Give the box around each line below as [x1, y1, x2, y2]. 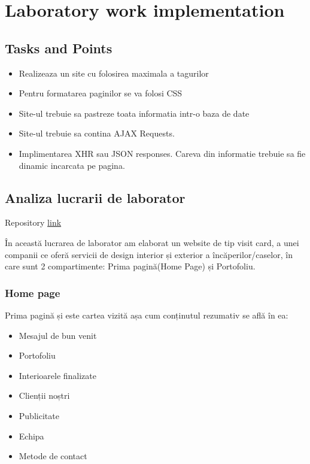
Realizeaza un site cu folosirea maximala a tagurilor [19, 66, 209, 79]
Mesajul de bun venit [19, 329, 97, 341]
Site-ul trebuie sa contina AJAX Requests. [19, 127, 175, 139]
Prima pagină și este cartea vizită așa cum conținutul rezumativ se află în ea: [5, 308, 288, 321]
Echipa [19, 429, 44, 442]
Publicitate [19, 409, 59, 421]
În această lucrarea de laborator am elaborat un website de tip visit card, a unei [5, 236, 299, 248]
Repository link [5, 216, 62, 229]
